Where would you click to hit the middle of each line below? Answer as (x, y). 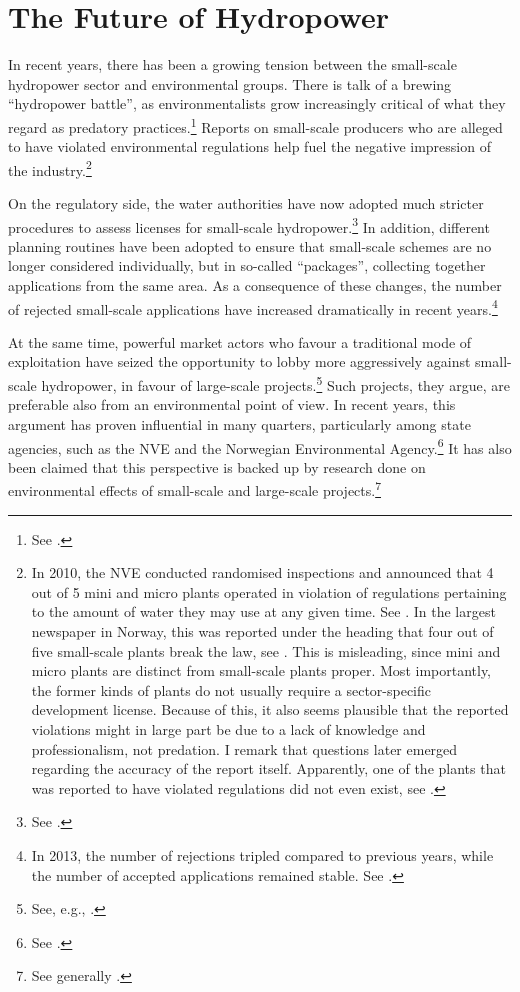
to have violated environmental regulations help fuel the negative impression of (249, 146)
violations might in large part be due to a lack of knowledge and (228, 728)
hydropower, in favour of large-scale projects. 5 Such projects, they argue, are (275, 383)
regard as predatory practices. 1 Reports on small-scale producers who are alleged (255, 125)
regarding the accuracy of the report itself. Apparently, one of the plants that (268, 768)
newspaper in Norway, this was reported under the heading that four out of (262, 630)
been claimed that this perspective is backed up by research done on (217, 466)
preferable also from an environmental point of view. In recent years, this (232, 404)
